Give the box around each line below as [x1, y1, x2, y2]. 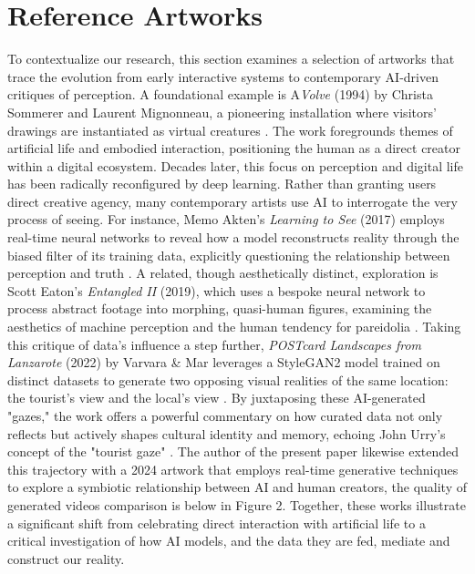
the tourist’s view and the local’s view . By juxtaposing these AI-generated [7, 388, 426, 407]
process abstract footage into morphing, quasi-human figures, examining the [7, 299, 432, 318]
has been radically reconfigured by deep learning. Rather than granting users [7, 174, 437, 193]
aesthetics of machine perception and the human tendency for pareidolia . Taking [7, 317, 461, 336]
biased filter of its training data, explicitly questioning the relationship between [7, 245, 450, 264]
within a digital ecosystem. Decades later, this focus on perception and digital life [7, 156, 463, 175]
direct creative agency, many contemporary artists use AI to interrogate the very [7, 191, 459, 210]
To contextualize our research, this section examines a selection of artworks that [7, 49, 455, 68]
